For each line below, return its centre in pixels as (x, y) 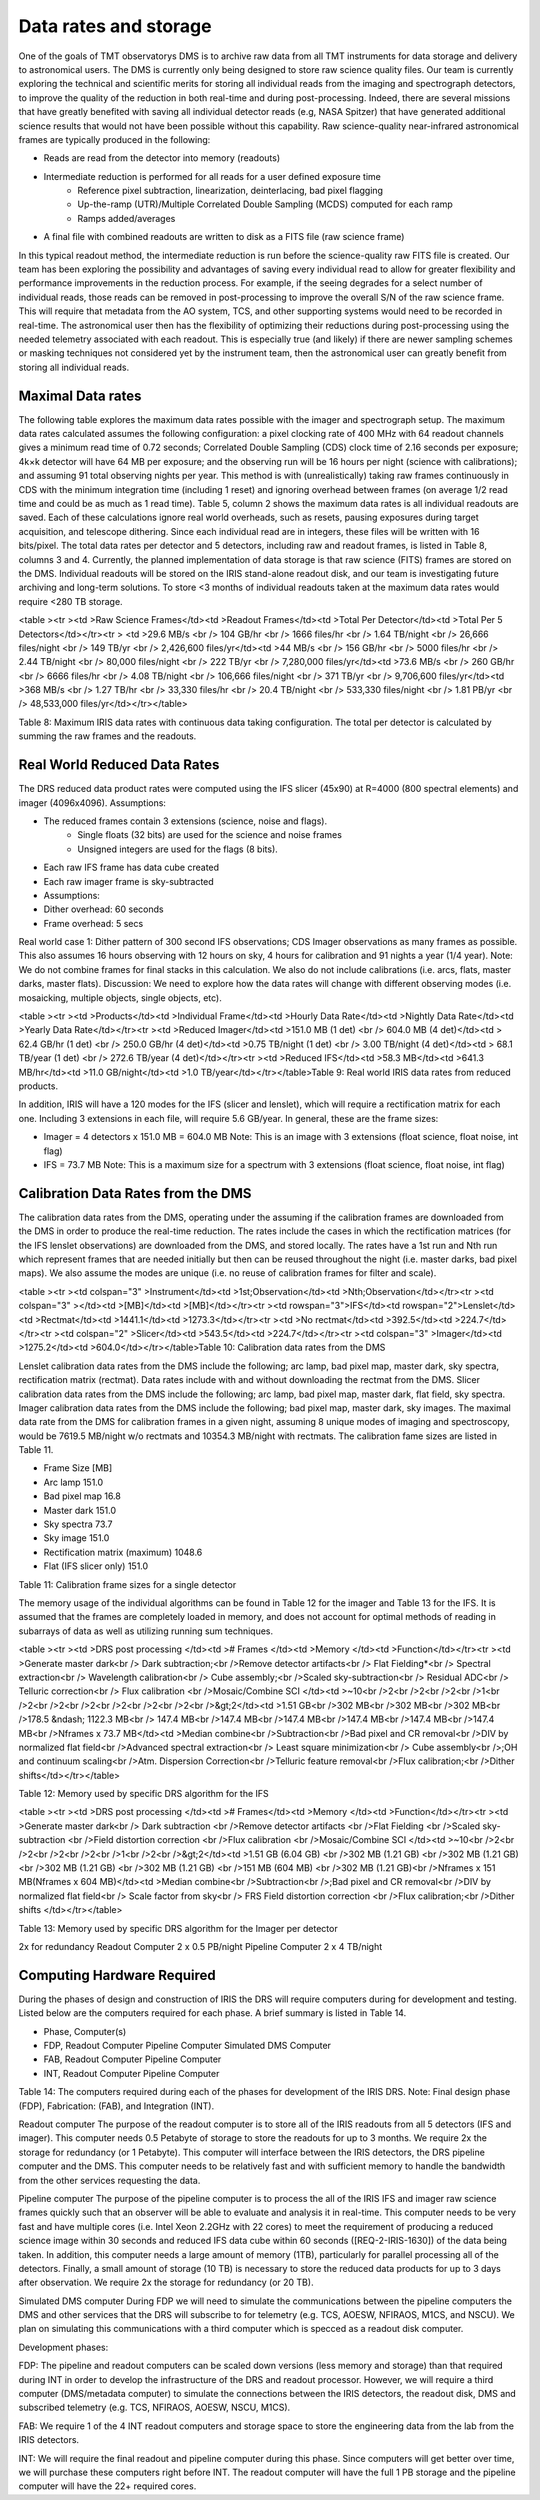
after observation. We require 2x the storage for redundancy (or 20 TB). (166, 2282)
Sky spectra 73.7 (78, 1524)
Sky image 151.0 (76, 1538)
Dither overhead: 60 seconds (103, 909)
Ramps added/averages (126, 218)
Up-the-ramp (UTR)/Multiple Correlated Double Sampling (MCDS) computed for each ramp (265, 204)
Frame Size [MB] (78, 1468)
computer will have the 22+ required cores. (107, 2486)
